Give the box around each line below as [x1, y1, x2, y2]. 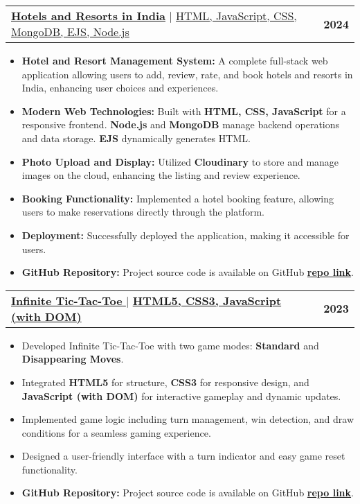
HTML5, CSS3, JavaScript [132, 292, 282, 309]
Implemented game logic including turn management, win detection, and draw [21, 412, 354, 426]
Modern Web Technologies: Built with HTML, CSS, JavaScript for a [21, 103, 346, 118]
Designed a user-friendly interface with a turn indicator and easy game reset [21, 449, 345, 463]
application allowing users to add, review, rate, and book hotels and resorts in [21, 67, 353, 81]
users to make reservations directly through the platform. [21, 205, 264, 219]
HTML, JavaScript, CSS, [176, 8, 297, 24]
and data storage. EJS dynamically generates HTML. [21, 130, 251, 145]
